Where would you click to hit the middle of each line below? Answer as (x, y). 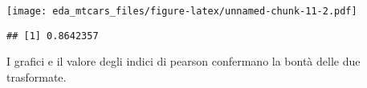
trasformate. (37, 76)
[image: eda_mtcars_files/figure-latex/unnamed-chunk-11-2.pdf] (182, 11)
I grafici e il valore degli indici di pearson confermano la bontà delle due (183, 61)
